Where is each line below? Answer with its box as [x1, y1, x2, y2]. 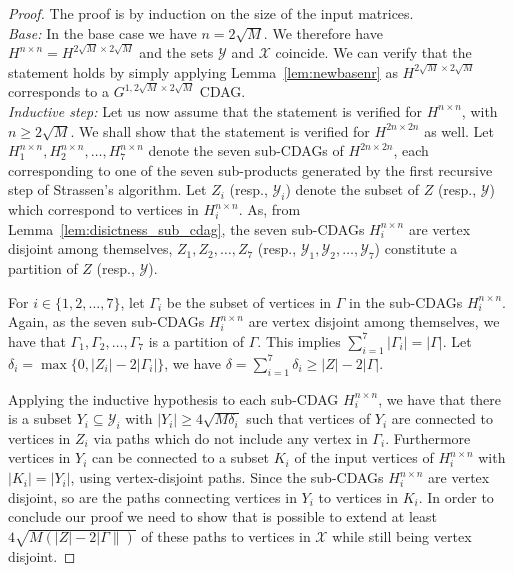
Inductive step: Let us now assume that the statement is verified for [8, 100, 423, 121]
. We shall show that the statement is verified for [70, 120, 370, 141]
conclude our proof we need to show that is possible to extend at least [8, 506, 437, 527]
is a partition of [148, 330, 245, 351]
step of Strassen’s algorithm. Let [8, 179, 207, 200]
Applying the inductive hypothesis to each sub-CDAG [8, 388, 339, 409]
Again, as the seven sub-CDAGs [8, 311, 205, 332]
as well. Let [424, 120, 495, 141]
